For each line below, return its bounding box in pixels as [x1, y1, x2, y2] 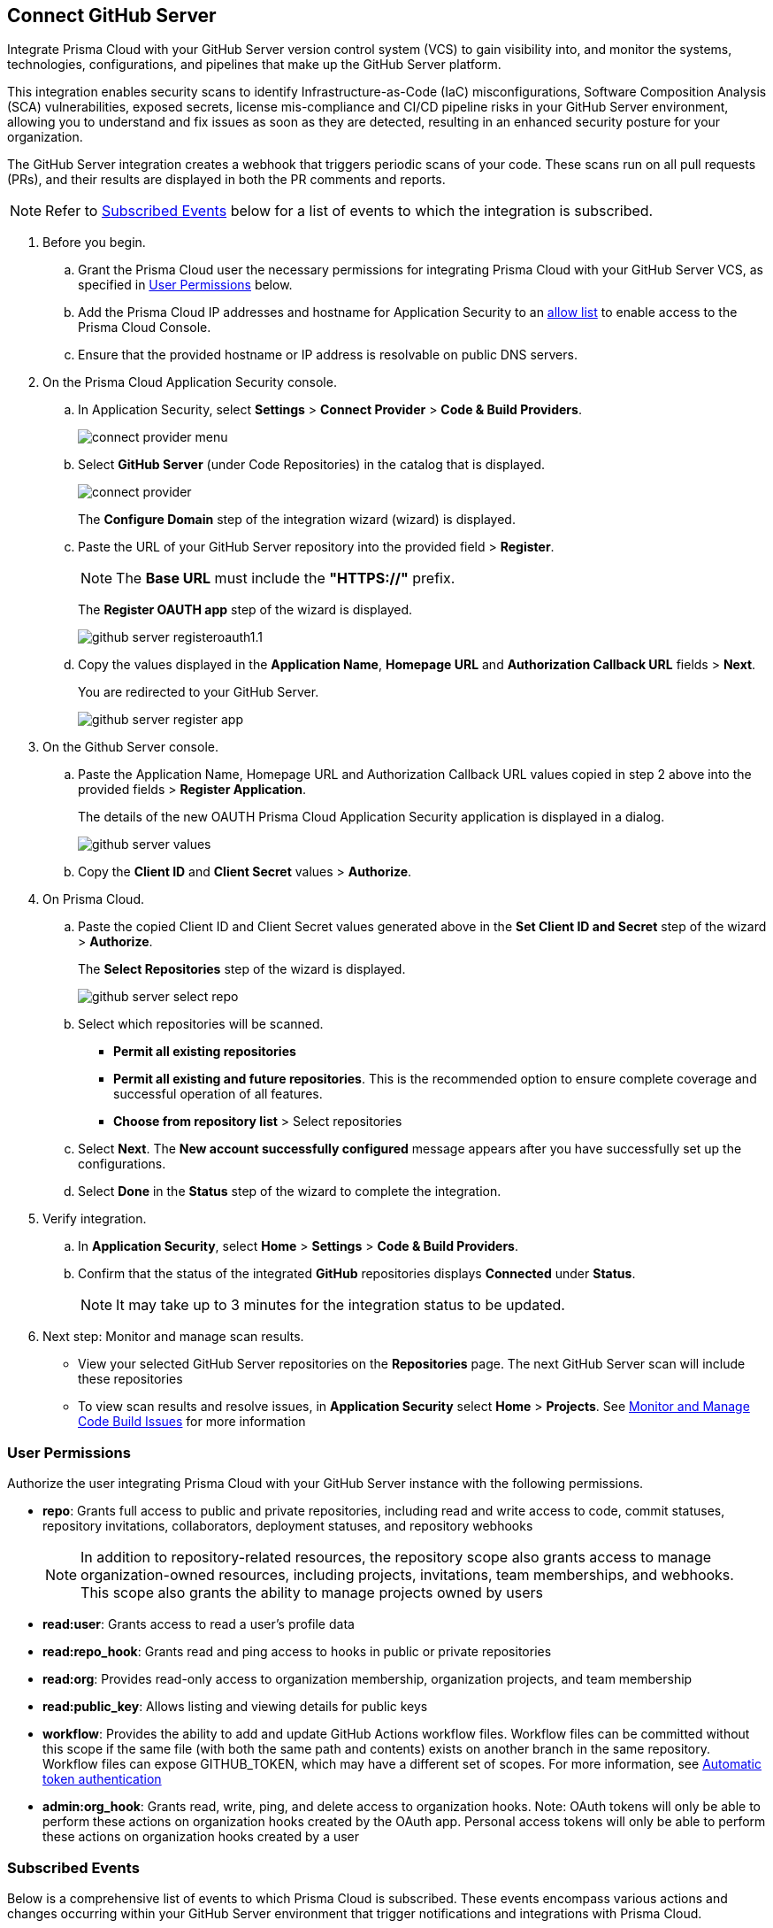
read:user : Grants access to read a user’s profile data [42, 1616, 355, 1632]
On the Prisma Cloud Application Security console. [42, 374, 337, 390]
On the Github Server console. [42, 739, 218, 755]
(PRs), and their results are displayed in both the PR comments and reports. [7, 172, 446, 188]
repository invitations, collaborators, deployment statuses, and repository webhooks [42, 1518, 533, 1534]
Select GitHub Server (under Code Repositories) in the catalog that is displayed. [78, 457, 546, 473]
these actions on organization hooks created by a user [42, 1829, 360, 1845]
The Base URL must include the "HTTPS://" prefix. [116, 569, 455, 588]
